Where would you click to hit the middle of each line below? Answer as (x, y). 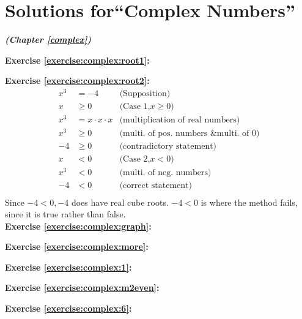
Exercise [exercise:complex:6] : (68, 308)
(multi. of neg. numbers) (165, 173)
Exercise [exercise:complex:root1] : (77, 60)
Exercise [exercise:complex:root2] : (77, 81)
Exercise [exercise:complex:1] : (68, 267)
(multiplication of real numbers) (180, 120)
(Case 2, (135, 159)
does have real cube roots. (120, 202)
